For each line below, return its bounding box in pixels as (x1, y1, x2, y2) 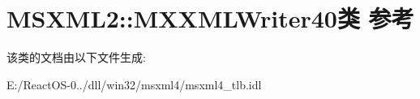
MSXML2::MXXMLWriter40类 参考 (6, 2, 414, 35)
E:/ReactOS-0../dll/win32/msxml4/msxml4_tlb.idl (6, 75, 262, 93)
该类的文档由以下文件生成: (6, 49, 146, 66)
